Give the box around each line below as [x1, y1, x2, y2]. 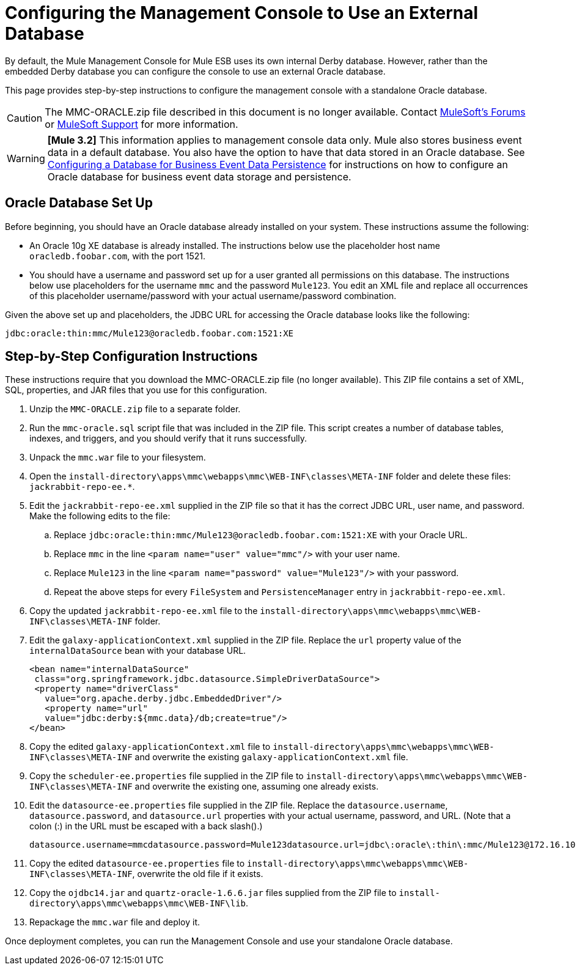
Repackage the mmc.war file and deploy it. [29, 917, 200, 928]
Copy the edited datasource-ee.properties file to [29, 858, 245, 869]
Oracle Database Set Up [5, 195, 153, 211]
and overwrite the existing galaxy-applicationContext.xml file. [134, 752, 408, 763]
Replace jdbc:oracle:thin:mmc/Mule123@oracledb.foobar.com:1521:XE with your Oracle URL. [54, 530, 468, 541]
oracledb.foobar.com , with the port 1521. [29, 250, 205, 261]
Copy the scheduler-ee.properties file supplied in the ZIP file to [29, 771, 304, 782]
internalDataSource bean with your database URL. [29, 645, 246, 656]
